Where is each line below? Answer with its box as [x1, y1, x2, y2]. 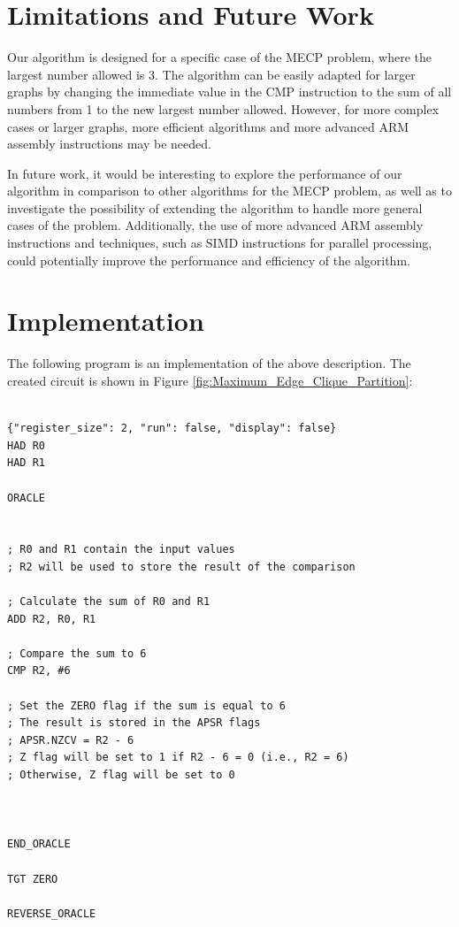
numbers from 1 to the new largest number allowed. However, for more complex [7, 99, 440, 118]
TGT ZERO [7, 872, 58, 885]
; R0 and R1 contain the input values [7, 543, 235, 556]
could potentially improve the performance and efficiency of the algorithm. [7, 250, 410, 269]
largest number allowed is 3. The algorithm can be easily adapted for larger [7, 65, 416, 83]
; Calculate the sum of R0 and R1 [7, 595, 210, 609]
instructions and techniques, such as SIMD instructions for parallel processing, [7, 234, 432, 252]
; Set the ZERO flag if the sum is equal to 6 [7, 699, 286, 712]
